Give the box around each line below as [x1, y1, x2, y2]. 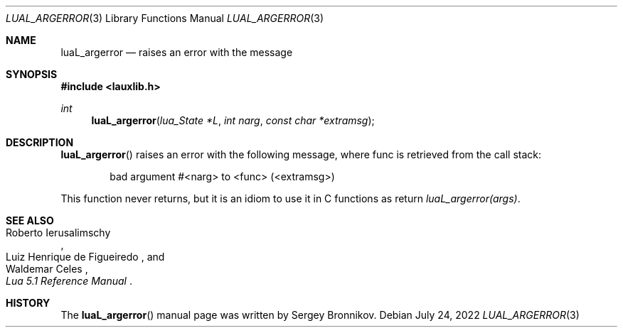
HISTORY [6, 297, 50, 309]
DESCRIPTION [6, 136, 74, 148]
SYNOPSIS [6, 68, 58, 80]
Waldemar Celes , [6, 263, 88, 275]
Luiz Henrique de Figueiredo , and [6, 251, 165, 263]
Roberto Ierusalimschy [6, 226, 111, 239]
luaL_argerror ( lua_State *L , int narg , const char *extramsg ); [91, 114, 375, 126]
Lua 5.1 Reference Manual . [6, 275, 132, 287]
